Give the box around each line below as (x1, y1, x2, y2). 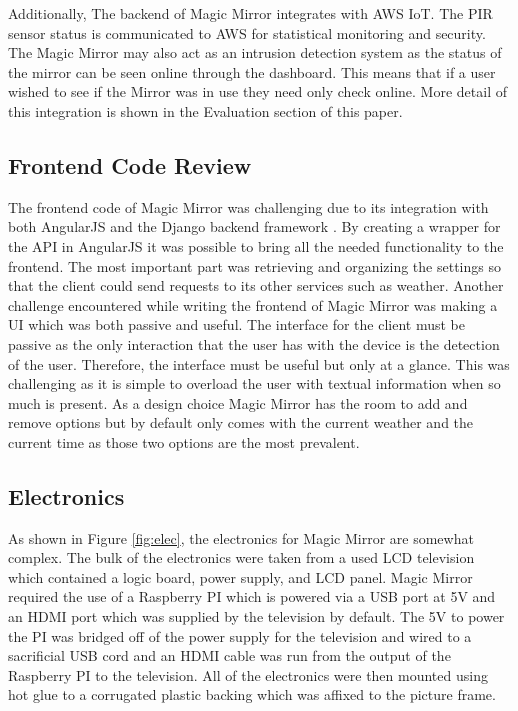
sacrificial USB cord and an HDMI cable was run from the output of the (8, 645, 451, 666)
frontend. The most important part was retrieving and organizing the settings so (8, 255, 501, 276)
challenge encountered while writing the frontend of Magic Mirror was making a (8, 294, 498, 315)
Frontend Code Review (8, 149, 252, 180)
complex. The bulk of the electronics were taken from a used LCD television (8, 547, 475, 568)
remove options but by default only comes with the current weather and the (8, 412, 474, 433)
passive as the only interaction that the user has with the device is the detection (8, 333, 500, 354)
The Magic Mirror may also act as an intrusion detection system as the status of (8, 42, 502, 63)
